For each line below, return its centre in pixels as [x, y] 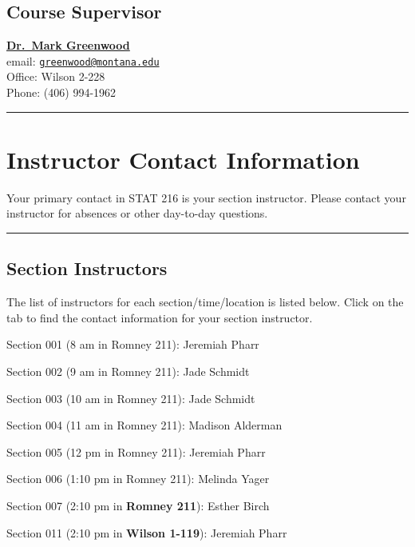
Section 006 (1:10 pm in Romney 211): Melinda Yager [138, 479]
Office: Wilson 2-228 [56, 76]
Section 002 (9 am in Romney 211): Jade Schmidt [128, 371]
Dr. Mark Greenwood [68, 45]
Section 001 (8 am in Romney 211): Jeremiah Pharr [133, 344]
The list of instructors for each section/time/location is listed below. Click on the [205, 302]
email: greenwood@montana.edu [83, 60]
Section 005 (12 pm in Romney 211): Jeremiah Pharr [136, 451]
